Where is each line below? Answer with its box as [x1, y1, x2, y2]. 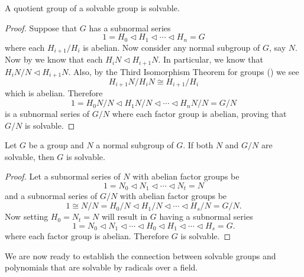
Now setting [5, 210, 48, 223]
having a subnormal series [159, 210, 253, 223]
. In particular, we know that [158, 53, 263, 66]
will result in [101, 210, 148, 223]
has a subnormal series [89, 21, 171, 34]
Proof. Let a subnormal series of [5, 170, 121, 183]
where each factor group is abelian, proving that [112, 107, 287, 120]
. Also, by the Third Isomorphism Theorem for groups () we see [68, 65, 299, 77]
